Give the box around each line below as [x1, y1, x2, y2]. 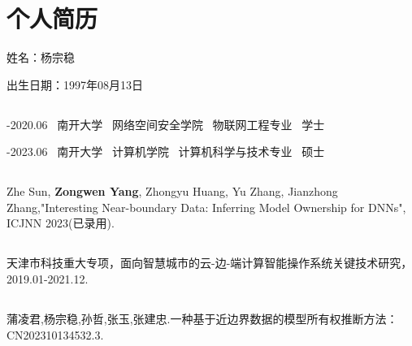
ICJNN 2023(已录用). [7, 214, 115, 231]
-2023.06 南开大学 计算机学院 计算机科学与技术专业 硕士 [7, 143, 325, 160]
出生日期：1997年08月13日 [7, 76, 143, 93]
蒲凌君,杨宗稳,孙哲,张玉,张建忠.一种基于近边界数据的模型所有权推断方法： [7, 310, 398, 327]
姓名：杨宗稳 [7, 49, 75, 66]
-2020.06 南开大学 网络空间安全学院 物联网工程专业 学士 [7, 115, 325, 132]
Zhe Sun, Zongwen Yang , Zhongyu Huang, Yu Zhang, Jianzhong [7, 183, 338, 200]
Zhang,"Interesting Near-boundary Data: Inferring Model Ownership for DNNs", [7, 198, 406, 215]
